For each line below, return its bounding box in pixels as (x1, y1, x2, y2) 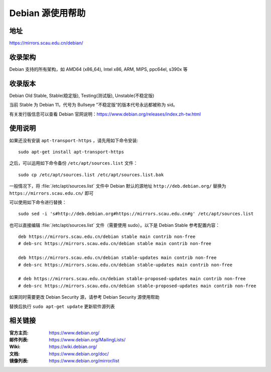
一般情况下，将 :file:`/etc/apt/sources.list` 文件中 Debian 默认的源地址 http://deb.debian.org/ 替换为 (9, 183, 226, 189)
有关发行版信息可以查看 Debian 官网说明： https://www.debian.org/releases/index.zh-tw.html (9, 111, 201, 117)
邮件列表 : (9, 336, 29, 342)
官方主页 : (9, 329, 29, 336)
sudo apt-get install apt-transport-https (18, 149, 124, 155)
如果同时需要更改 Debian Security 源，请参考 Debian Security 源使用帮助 (9, 294, 160, 300)
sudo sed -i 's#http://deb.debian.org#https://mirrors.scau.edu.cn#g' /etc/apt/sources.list (18, 211, 254, 217)
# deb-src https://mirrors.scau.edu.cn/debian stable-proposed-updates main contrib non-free (18, 283, 256, 289)
